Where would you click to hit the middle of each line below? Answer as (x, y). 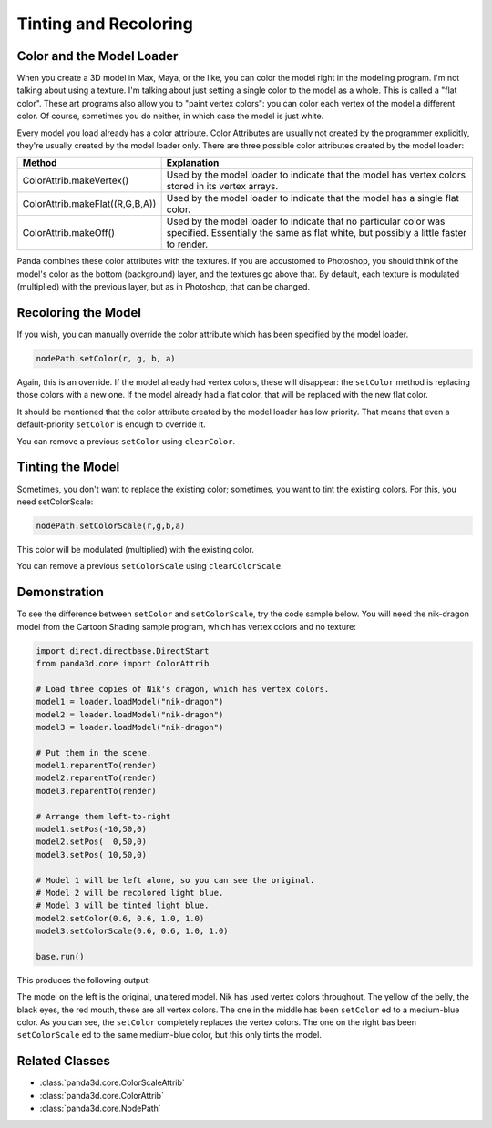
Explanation (193, 163)
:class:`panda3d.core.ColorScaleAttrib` (113, 1082)
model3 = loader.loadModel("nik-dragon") (130, 727)
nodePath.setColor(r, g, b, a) (106, 359)
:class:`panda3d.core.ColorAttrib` (102, 1095)
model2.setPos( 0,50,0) (92, 842)
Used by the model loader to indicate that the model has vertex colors (316, 175)
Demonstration (61, 592)
